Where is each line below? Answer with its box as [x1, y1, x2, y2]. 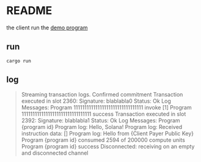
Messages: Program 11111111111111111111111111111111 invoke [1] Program [21, 103, 192, 111]
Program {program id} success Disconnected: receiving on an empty [21, 142, 195, 150]
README [6, 4, 53, 18]
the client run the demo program [6, 24, 88, 31]
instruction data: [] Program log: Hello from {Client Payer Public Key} [21, 130, 194, 137]
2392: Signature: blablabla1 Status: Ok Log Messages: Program [21, 117, 180, 124]
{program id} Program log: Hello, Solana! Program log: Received [21, 123, 183, 130]
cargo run [6, 57, 32, 64]
